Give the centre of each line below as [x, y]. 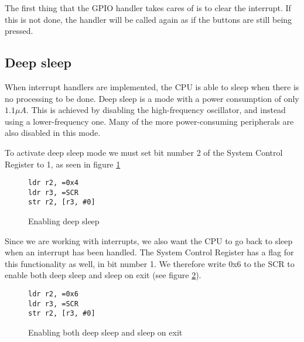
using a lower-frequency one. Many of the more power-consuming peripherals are [149, 121]
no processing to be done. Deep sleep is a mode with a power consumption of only [152, 98]
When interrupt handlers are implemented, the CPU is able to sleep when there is [152, 86]
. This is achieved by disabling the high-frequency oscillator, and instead [156, 110]
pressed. [19, 31]
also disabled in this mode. [53, 133]
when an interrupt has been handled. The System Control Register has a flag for [149, 252]
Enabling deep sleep [64, 221]
